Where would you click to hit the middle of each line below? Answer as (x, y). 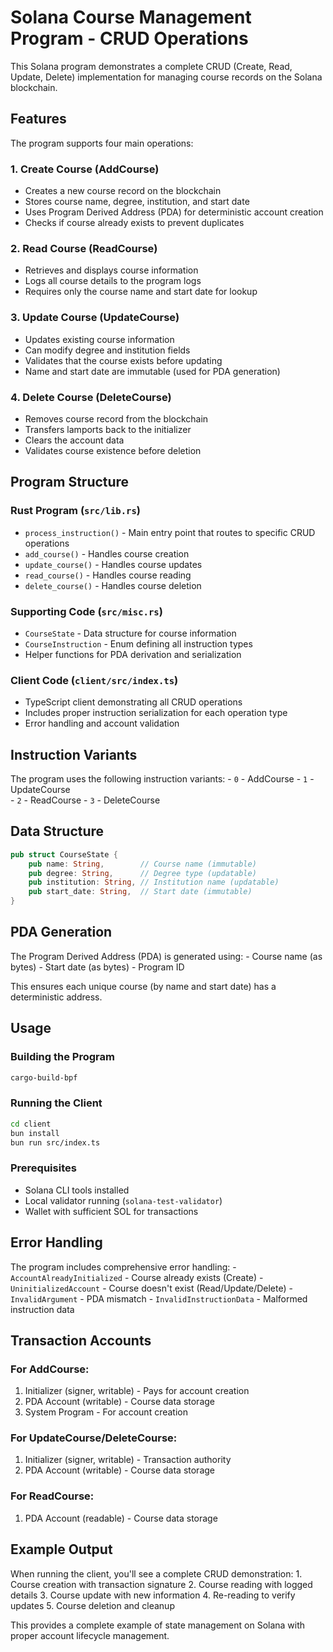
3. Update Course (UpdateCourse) (95, 318)
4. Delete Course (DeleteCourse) (91, 397)
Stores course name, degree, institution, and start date (137, 202)
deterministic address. (56, 997)
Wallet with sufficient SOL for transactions (111, 1211)
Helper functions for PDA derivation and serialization (133, 654)
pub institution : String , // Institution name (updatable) (154, 882)
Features (38, 119)
